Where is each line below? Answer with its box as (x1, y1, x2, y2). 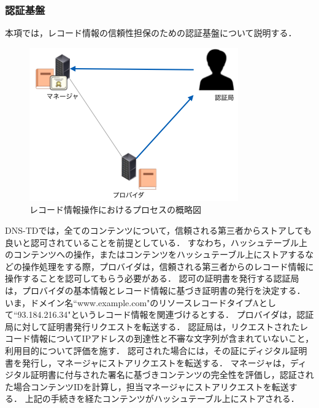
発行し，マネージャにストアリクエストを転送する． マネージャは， (21, 356, 290, 369)
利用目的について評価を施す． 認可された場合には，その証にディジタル (5, 344, 290, 356)
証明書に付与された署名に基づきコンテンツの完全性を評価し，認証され (30, 368, 314, 381)
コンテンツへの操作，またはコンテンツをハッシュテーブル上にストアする (13, 248, 306, 261)
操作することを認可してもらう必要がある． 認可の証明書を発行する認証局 (5, 272, 299, 285)
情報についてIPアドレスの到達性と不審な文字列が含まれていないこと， (30, 332, 314, 345)
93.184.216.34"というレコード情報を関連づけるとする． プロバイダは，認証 (17, 308, 314, 321)
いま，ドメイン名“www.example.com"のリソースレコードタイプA (5, 296, 259, 309)
